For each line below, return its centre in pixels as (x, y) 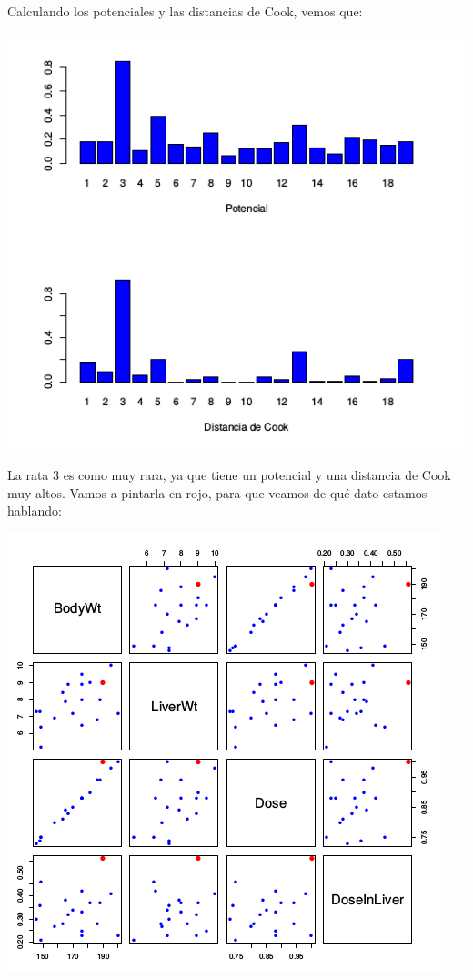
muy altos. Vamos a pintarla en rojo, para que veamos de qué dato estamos (217, 492)
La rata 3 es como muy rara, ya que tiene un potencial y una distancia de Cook (229, 475)
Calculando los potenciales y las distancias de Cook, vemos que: (185, 11)
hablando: (35, 510)
